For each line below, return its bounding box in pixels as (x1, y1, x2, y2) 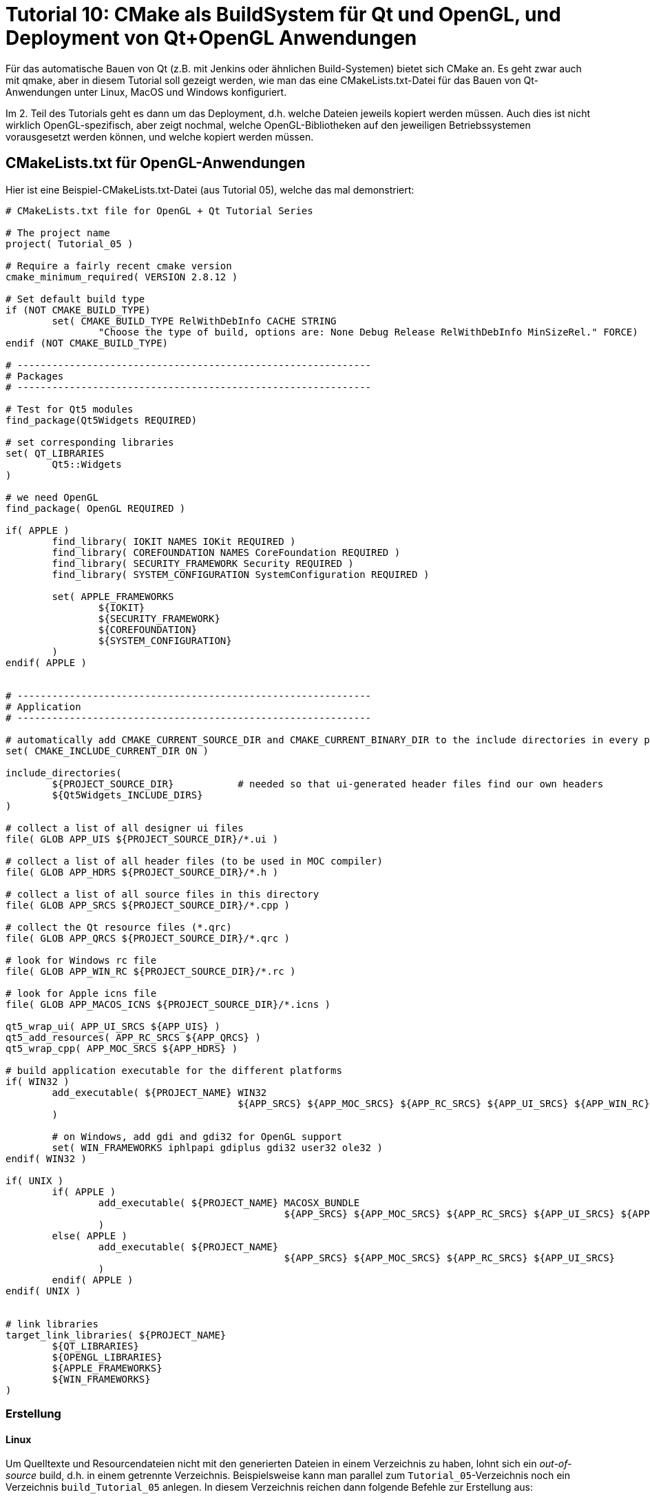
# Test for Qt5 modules (6, 403, 134, 415)
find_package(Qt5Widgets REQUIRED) (6, 414, 198, 426)
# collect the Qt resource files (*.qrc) (6, 921, 232, 933)
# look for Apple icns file (6, 987, 157, 999)
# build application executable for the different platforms (6, 1064, 342, 1076)
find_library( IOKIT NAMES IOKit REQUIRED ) (52, 535, 296, 547)
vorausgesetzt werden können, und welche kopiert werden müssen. (6, 130, 314, 143)
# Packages (6, 370, 64, 382)
